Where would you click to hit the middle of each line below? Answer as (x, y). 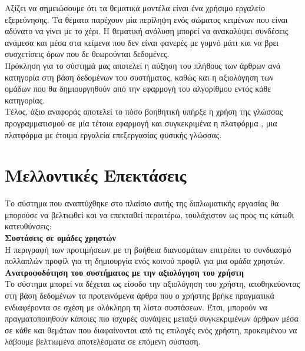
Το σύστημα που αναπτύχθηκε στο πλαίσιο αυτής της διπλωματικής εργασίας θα (142, 203)
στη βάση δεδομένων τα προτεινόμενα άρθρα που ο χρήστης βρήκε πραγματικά (140, 295)
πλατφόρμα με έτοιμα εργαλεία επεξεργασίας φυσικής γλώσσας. (113, 134)
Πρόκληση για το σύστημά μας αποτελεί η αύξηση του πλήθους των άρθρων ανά (143, 65)
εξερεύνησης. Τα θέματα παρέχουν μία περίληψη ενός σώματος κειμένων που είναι (146, 19)
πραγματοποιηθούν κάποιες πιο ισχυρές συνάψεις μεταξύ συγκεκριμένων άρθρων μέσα (152, 318)
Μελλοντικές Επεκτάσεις (96, 175)
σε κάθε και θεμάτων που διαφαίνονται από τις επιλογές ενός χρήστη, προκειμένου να (151, 330)
